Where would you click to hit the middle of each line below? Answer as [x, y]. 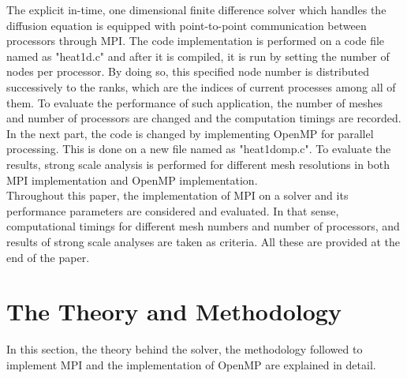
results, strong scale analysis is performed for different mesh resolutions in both [198, 164]
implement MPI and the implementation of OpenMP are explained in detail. [191, 364]
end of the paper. [48, 257]
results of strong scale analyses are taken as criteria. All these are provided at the [203, 241]
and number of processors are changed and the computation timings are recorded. [204, 118]
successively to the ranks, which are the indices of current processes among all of [201, 86]
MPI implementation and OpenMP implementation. [132, 180]
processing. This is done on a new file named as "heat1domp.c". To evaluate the [199, 149]
